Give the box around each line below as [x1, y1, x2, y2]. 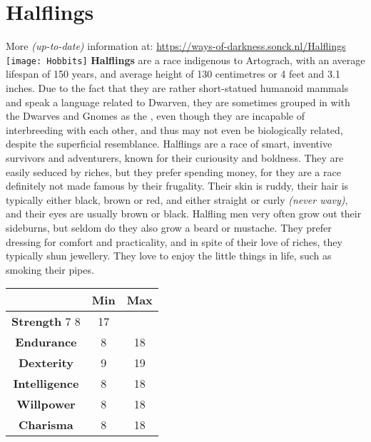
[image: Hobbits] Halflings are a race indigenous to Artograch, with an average [6, 52, 365, 67]
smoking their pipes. [6, 262, 94, 277]
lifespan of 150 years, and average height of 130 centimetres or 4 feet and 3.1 [6, 66, 340, 81]
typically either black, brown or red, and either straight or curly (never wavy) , [6, 192, 348, 207]
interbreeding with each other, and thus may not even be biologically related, [6, 122, 343, 137]
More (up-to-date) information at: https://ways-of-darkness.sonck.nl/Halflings [6, 38, 346, 53]
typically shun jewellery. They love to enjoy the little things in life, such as [6, 248, 332, 263]
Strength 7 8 [11, 313, 81, 330]
